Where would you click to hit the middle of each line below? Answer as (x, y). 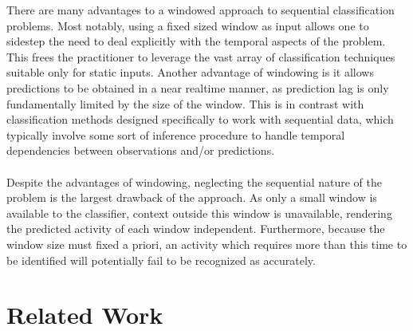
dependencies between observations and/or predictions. (141, 150)
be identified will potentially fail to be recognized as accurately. (161, 260)
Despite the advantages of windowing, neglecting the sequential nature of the (195, 181)
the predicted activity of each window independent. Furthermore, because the (196, 229)
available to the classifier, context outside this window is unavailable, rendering (199, 213)
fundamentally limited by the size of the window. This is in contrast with (185, 103)
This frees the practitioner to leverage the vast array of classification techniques (201, 56)
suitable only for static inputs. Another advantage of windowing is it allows (190, 72)
